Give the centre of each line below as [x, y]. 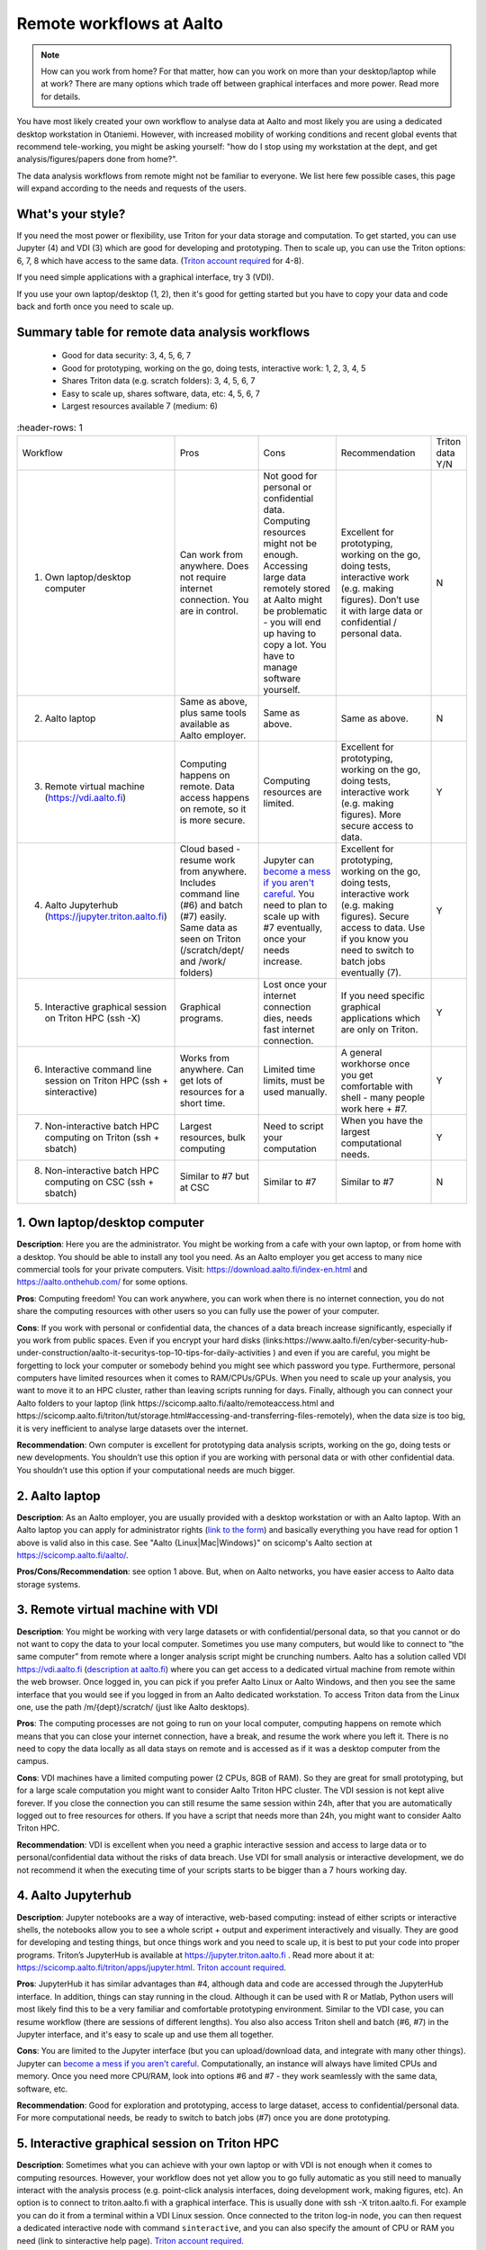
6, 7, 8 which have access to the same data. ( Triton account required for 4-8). [161, 260]
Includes [198, 882]
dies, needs [288, 1018]
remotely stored [297, 588]
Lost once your [295, 984]
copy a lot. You [295, 644]
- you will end [292, 622]
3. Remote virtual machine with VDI [117, 1610]
